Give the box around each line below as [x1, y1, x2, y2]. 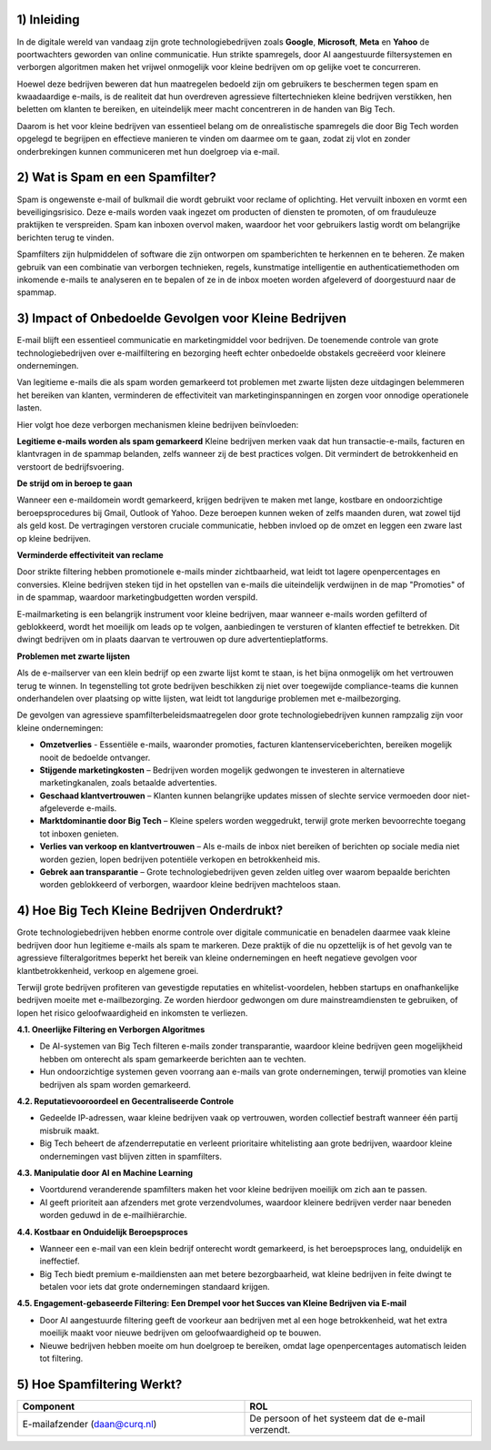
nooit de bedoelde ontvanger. [39, 752, 151, 763]
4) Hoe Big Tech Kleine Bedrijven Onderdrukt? [16, 903, 284, 918]
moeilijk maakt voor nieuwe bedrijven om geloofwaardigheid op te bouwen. [39, 1327, 322, 1338]
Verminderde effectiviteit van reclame [16, 550, 164, 561]
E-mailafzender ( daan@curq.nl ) [22, 1417, 157, 1430]
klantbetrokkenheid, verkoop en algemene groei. [16, 965, 199, 976]
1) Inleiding [16, 12, 81, 27]
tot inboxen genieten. [39, 828, 119, 839]
